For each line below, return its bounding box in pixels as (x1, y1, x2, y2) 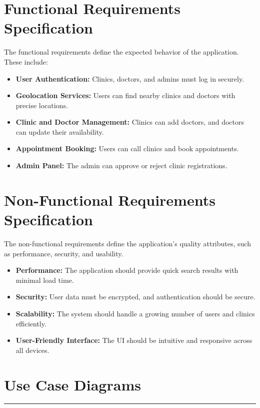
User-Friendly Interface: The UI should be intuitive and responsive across (15, 335, 252, 345)
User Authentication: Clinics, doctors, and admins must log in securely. (15, 73, 244, 84)
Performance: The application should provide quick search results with (15, 265, 238, 275)
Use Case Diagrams (4, 374, 141, 394)
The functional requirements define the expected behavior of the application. (4, 47, 239, 57)
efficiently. (15, 318, 46, 328)
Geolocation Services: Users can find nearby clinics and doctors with (15, 90, 235, 101)
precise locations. (15, 100, 68, 110)
